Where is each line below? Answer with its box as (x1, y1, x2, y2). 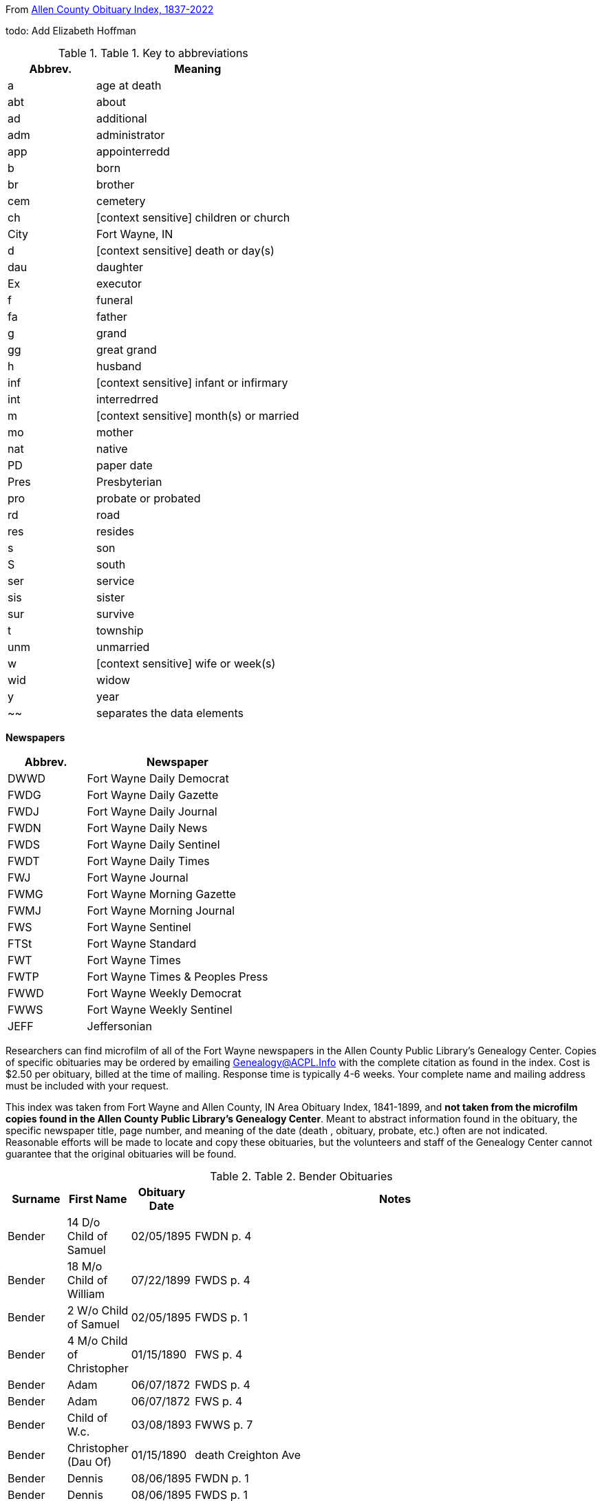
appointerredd (96, 145, 170, 158)
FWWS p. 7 (195, 1418, 253, 1431)
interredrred (96, 392, 159, 406)
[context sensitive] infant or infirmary (96, 376, 288, 390)
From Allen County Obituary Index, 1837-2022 (6, 3, 214, 15)
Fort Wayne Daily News (87, 821, 208, 835)
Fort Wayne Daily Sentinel (87, 838, 220, 851)
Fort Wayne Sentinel (87, 920, 191, 934)
